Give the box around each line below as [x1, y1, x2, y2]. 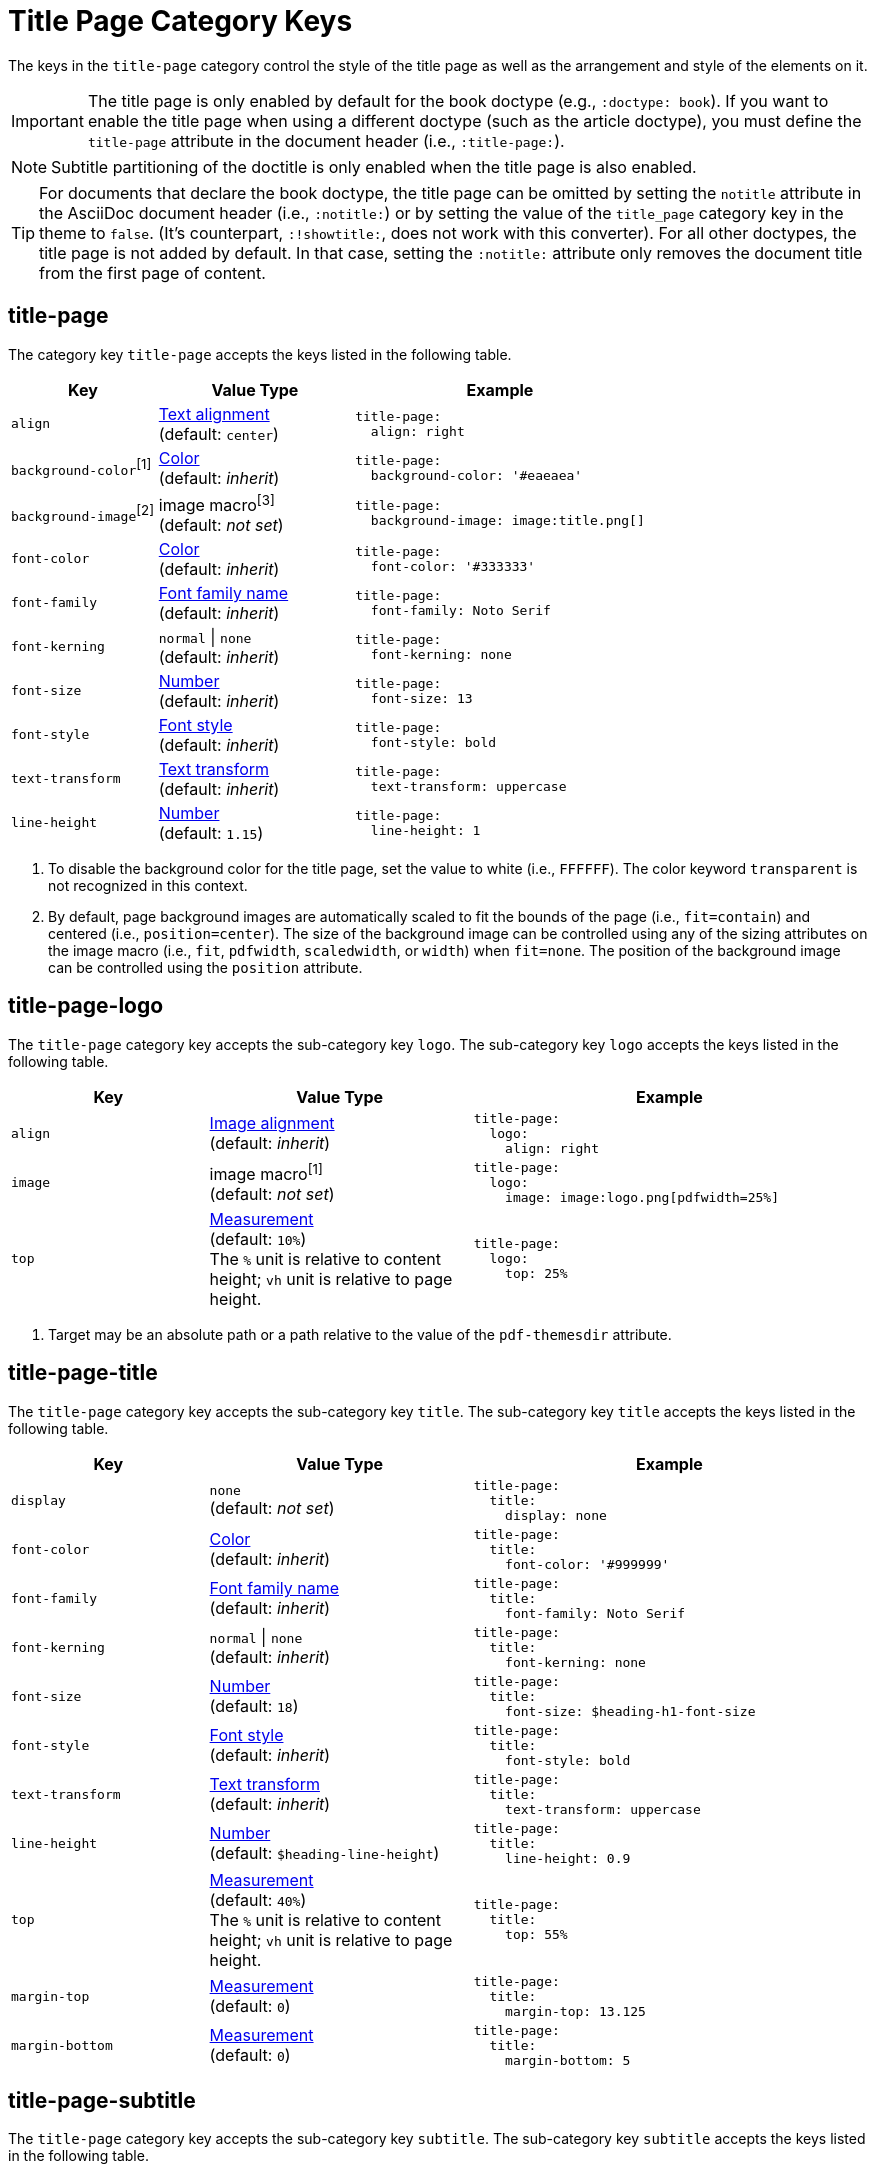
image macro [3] [158, 491, 275, 515]
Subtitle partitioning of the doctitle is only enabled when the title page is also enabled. [51, 156, 697, 177]
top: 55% [505, 1927, 568, 1943]
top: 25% [505, 1266, 568, 1282]
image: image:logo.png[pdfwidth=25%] [505, 1189, 779, 1205]
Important [11, 110, 84, 131]
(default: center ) [158, 423, 279, 444]
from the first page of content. [39, 262, 266, 283]
